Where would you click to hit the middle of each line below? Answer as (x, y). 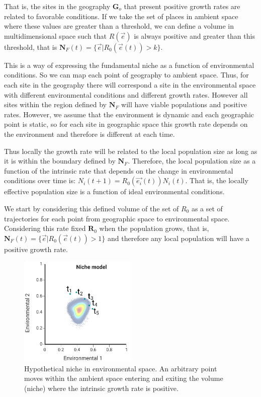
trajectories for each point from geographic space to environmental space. (117, 218)
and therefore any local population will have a (179, 238)
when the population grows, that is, (154, 228)
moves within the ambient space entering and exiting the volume (124, 378)
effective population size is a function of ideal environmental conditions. (114, 191)
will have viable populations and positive (184, 104)
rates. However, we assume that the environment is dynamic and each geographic (129, 114)
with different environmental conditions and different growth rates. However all (126, 94)
